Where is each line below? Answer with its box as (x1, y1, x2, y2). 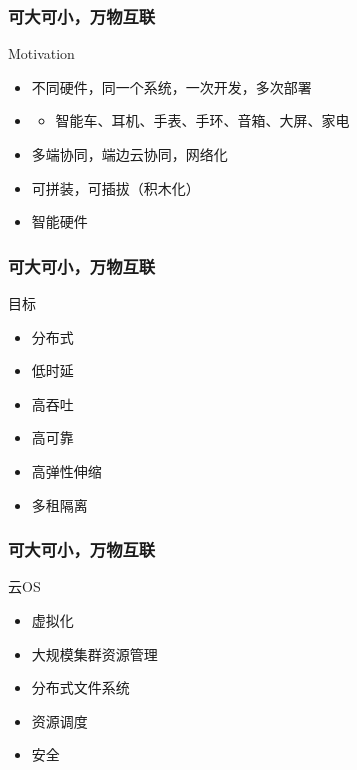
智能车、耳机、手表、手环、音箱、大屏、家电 (55, 110, 350, 131)
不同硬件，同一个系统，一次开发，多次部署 (31, 76, 312, 97)
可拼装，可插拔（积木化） (31, 177, 200, 198)
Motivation (8, 43, 75, 64)
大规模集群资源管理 (31, 643, 158, 664)
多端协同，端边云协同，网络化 (31, 144, 228, 164)
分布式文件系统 (31, 677, 130, 698)
